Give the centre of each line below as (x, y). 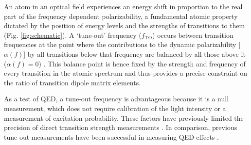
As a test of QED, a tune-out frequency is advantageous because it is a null (117, 99)
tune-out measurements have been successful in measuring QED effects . (111, 137)
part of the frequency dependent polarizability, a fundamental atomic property (121, 16)
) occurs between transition (193, 35)
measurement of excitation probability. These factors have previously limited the (124, 118)
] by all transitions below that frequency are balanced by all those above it (134, 54)
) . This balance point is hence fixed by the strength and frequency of (142, 63)
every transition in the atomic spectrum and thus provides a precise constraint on (126, 73)
